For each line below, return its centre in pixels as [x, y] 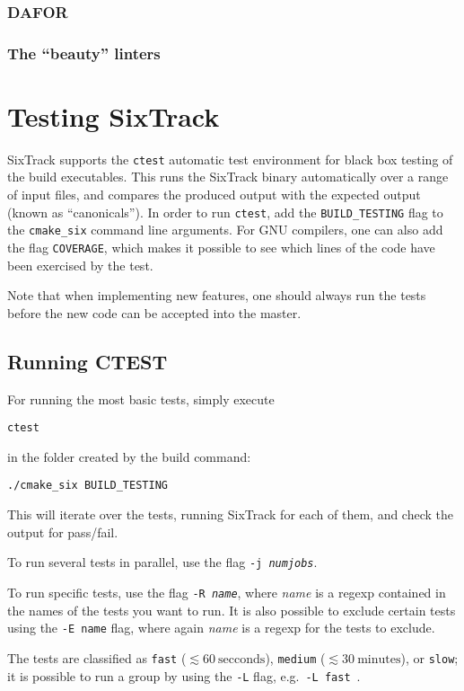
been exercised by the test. [80, 265]
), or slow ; [429, 657]
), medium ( [295, 657]
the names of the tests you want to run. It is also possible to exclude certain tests [232, 610]
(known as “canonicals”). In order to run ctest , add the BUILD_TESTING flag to [225, 212]
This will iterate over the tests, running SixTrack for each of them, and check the [231, 514]
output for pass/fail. [63, 532]
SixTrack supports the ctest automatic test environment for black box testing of [230, 159]
